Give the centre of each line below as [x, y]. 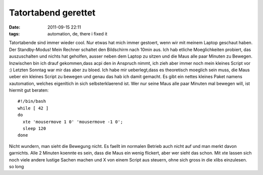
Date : [15, 27]
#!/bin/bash [32, 101]
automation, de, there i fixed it [77, 33]
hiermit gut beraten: [29, 90]
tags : [14, 33]
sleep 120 [34, 129]
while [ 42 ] [33, 108]
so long [17, 166]
